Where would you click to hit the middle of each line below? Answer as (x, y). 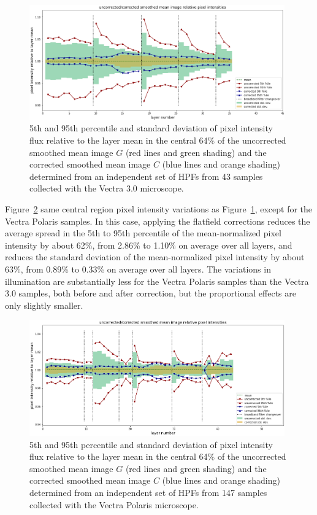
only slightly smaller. (44, 305)
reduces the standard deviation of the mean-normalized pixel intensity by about (155, 257)
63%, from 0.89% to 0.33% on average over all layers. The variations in (138, 269)
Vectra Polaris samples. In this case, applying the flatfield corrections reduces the (158, 221)
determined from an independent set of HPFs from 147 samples (148, 493)
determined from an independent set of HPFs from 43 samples (146, 176)
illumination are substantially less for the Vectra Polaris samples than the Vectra (157, 281)
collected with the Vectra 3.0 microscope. (107, 188)
